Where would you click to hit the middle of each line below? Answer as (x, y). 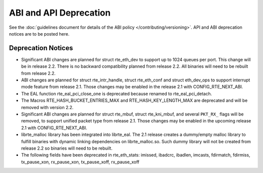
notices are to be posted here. (39, 34)
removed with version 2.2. (47, 107)
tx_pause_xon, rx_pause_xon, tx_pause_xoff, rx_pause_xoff (80, 162)
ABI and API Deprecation (60, 13)
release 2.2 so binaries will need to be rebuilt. (67, 148)
